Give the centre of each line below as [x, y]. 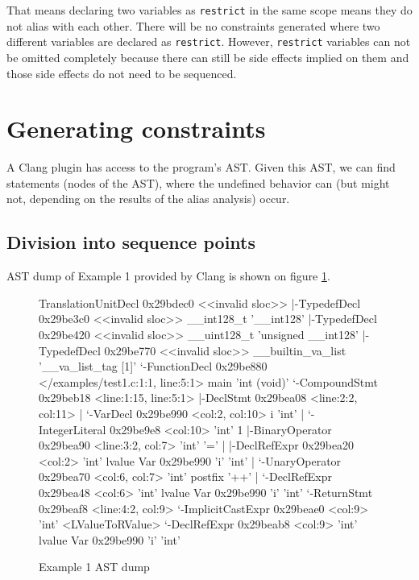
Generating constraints [136, 128]
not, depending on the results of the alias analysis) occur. [148, 199]
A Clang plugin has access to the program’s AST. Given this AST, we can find [201, 167]
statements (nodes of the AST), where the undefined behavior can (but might [198, 182]
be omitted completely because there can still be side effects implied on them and [208, 57]
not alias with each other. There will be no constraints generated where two [193, 25]
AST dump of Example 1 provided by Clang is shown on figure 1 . [168, 276]
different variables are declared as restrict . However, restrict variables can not [209, 41]
